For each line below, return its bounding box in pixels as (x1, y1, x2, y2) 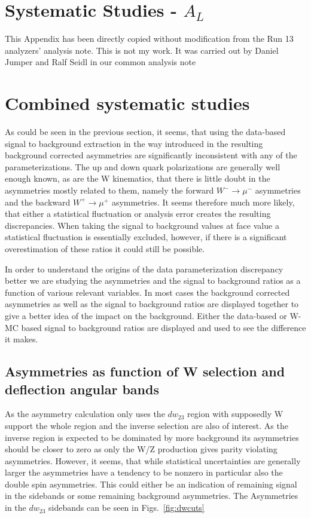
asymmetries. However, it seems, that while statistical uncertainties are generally (5, 454, 301, 467)
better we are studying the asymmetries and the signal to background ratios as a (5, 274, 301, 287)
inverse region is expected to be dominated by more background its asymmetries (5, 431, 299, 443)
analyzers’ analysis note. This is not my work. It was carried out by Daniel (5, 44, 279, 56)
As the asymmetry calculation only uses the (5, 407, 165, 420)
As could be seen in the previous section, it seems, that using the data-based (5, 125, 286, 138)
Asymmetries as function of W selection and (5, 362, 285, 381)
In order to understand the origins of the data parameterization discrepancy (5, 262, 283, 275)
